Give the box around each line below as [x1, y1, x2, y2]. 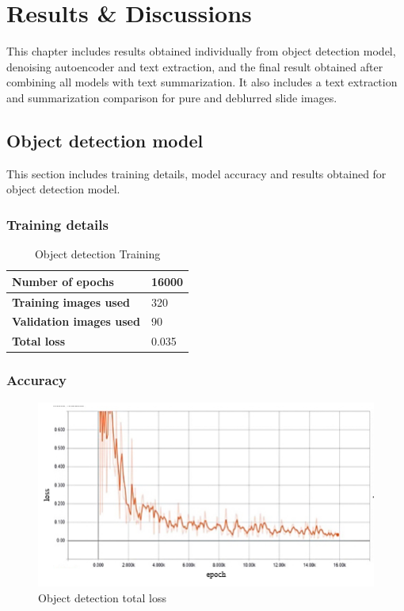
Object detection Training [34, 246, 161, 262]
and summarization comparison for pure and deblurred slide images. [6, 89, 337, 105]
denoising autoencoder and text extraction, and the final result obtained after [6, 58, 383, 74]
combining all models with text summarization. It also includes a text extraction [6, 74, 398, 90]
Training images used [12, 293, 131, 310]
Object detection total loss [38, 589, 166, 605]
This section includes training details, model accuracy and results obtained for [6, 165, 387, 181]
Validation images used [12, 313, 140, 330]
